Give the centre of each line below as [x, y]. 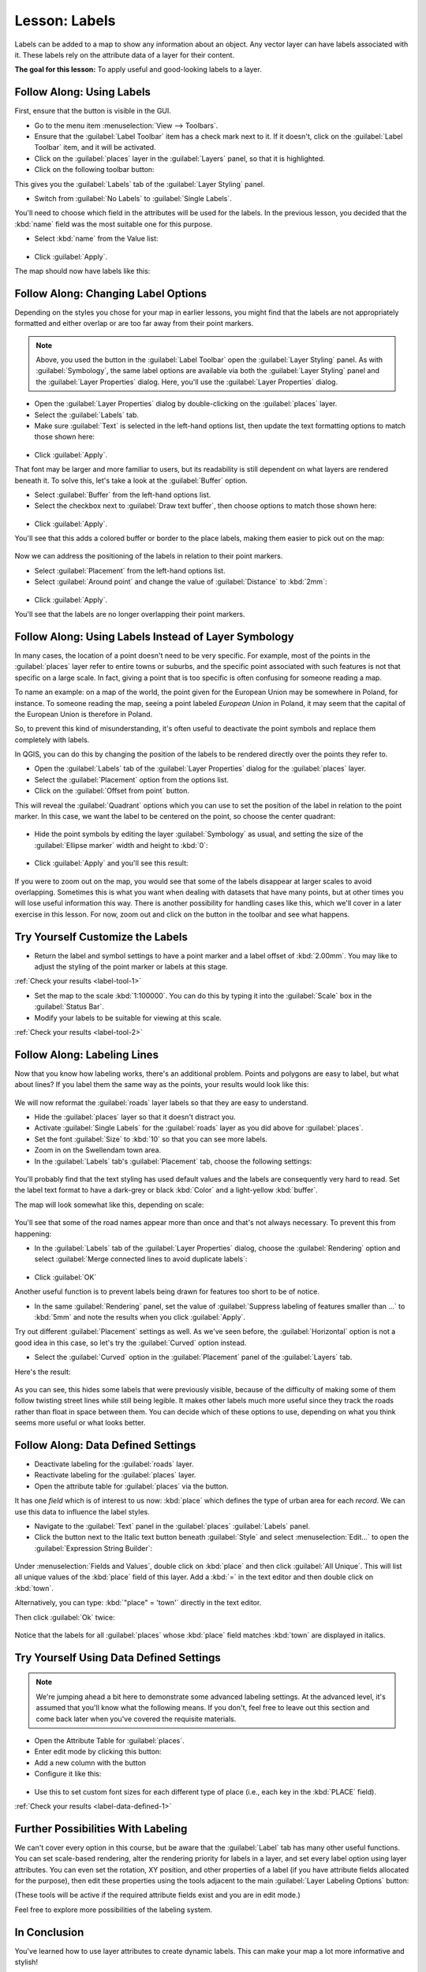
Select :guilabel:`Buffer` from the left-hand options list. [123, 495]
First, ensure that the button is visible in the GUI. [93, 111]
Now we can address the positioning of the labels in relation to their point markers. [149, 556]
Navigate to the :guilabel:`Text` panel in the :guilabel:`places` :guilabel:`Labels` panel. [172, 1526]
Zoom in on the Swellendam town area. [98, 1150]
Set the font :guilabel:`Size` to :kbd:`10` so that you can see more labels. [151, 1139]
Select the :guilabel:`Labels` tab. [87, 415]
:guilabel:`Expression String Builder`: [93, 1548]
